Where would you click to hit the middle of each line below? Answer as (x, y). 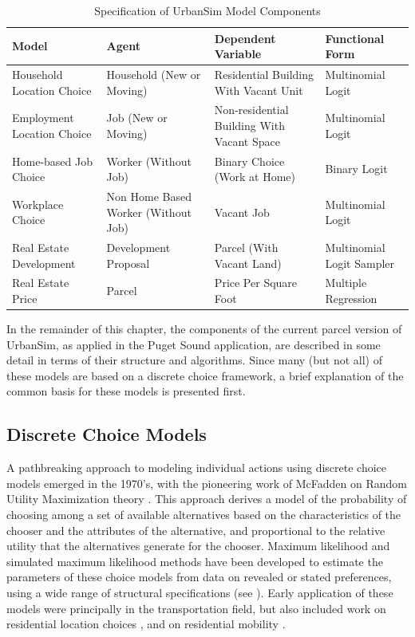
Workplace (38, 204)
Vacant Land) (248, 263)
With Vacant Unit (259, 90)
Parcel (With (246, 247)
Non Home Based (149, 196)
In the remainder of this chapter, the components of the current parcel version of (204, 329)
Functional (355, 38)
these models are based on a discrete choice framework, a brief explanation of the (205, 375)
